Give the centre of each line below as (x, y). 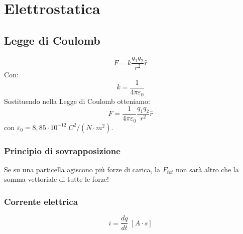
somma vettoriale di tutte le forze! (56, 179)
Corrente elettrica (41, 201)
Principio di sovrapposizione (62, 150)
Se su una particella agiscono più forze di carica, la (82, 169)
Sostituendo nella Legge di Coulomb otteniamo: (77, 101)
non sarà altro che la (207, 169)
